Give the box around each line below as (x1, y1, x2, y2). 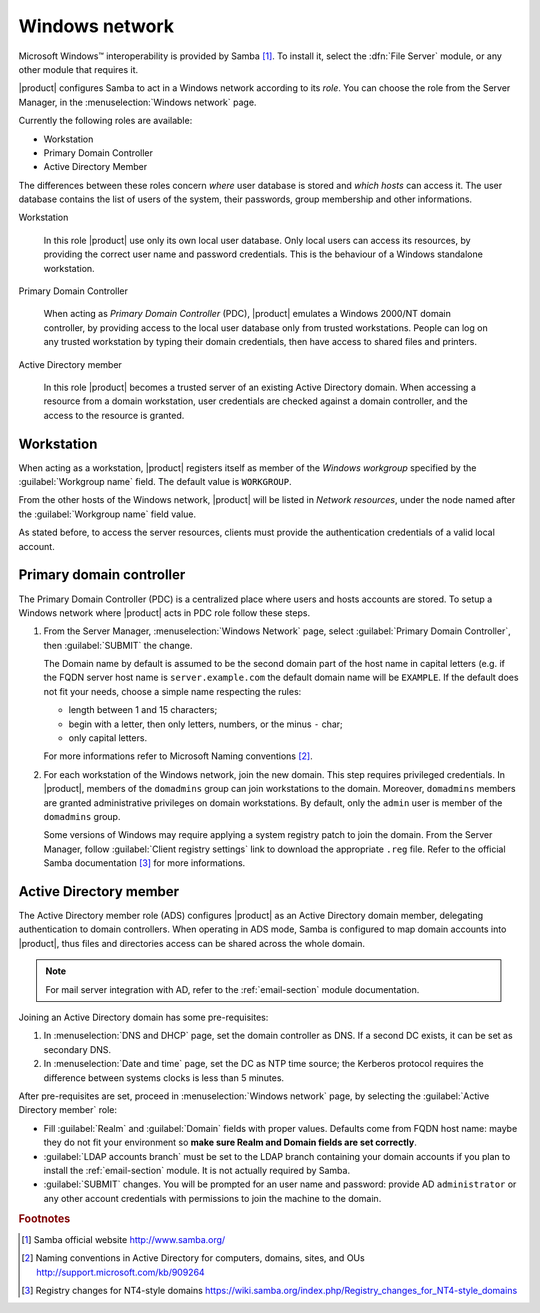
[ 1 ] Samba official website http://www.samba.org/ (21, 1233, 226, 1245)
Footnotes (18, 1212, 71, 1226)
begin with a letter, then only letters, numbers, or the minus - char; (68, 718, 344, 730)
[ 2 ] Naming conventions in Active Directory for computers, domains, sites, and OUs (21, 1252, 365, 1264)
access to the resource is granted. (43, 409, 185, 421)
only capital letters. (68, 732, 148, 744)
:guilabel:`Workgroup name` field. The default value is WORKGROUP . (18, 476, 292, 488)
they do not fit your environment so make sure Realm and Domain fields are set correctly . (43, 1136, 417, 1149)
